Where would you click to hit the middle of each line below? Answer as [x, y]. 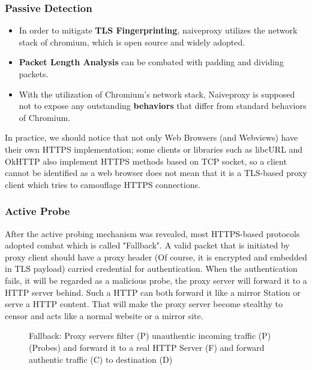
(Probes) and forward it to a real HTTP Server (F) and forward [147, 347]
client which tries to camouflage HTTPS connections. [103, 184]
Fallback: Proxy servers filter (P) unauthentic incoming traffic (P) [150, 336]
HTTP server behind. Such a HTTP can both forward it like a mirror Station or [153, 292]
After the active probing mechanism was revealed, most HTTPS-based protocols [152, 233]
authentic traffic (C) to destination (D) [101, 359]
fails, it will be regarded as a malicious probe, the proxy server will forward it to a [156, 280]
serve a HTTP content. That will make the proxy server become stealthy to [144, 304]
